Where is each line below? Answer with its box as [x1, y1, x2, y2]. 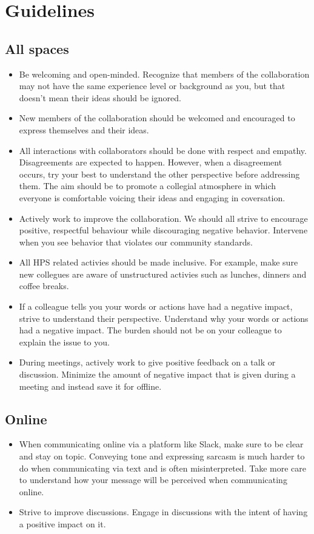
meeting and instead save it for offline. [19, 379, 162, 392]
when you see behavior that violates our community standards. [19, 235, 253, 248]
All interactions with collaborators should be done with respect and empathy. [19, 144, 307, 156]
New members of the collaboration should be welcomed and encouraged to [19, 112, 295, 124]
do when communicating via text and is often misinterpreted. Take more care [19, 461, 306, 474]
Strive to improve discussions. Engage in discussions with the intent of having [19, 506, 308, 518]
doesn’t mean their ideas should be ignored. [19, 91, 181, 104]
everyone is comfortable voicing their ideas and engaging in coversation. [19, 191, 286, 204]
